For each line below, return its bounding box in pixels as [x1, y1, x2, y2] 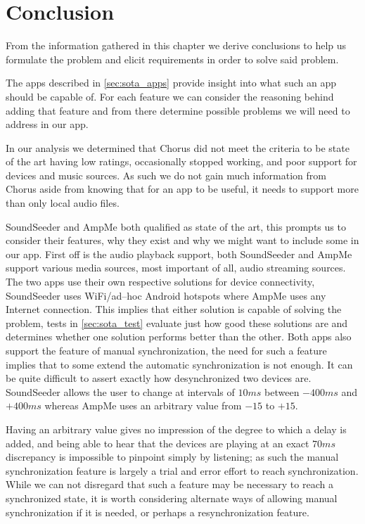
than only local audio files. [6, 196, 120, 210]
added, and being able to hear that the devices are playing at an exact [6, 435, 309, 450]
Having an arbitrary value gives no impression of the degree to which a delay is [6, 421, 347, 436]
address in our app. [6, 117, 89, 132]
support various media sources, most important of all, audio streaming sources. [6, 260, 346, 275]
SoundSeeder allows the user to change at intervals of [6, 384, 235, 399]
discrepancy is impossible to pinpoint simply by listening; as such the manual [6, 449, 339, 464]
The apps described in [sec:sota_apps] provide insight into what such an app [6, 75, 337, 90]
